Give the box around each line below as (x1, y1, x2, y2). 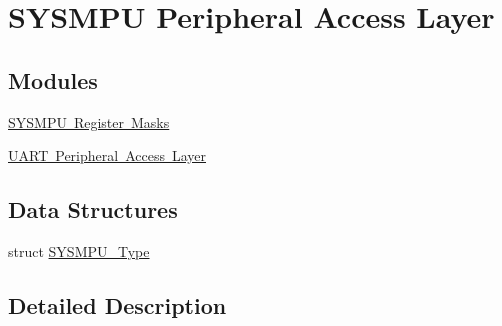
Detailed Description (8, 289, 227, 320)
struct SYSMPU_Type (8, 240, 150, 261)
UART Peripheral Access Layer (8, 145, 207, 166)
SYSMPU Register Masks (8, 111, 170, 132)
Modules (8, 64, 98, 95)
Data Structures (8, 194, 178, 225)
